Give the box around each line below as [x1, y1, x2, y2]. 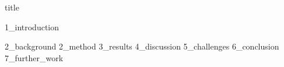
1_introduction [5, 20, 59, 33]
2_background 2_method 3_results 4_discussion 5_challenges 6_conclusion [5, 40, 279, 52]
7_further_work [5, 51, 64, 64]
